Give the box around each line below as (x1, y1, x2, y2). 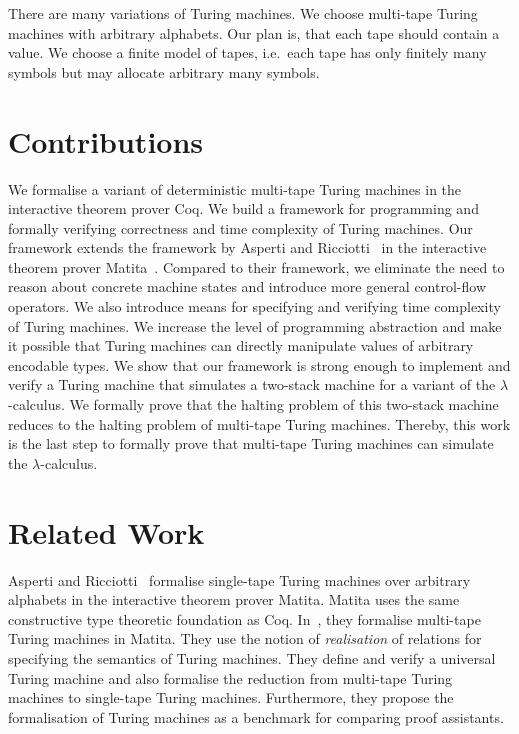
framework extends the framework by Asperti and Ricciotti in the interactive (8, 237, 487, 258)
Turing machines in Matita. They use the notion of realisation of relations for (8, 628, 482, 649)
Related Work (8, 511, 205, 552)
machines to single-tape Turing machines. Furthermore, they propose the (8, 687, 454, 708)
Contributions (8, 120, 204, 161)
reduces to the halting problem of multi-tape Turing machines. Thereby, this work (8, 413, 511, 434)
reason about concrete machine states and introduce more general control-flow (8, 276, 486, 297)
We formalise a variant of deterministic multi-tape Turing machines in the (8, 178, 462, 199)
